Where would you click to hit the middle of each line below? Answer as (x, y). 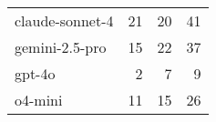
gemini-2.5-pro (61, 47)
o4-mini (39, 100)
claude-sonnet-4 (64, 20)
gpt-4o (35, 73)
